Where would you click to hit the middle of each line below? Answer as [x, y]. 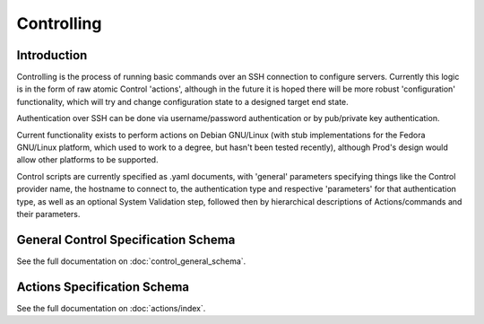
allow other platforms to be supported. [87, 160]
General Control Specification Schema [126, 239]
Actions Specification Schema [103, 287]
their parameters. [48, 214]
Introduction [52, 55]
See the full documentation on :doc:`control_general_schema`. [131, 261]
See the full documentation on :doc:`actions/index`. [111, 308]
